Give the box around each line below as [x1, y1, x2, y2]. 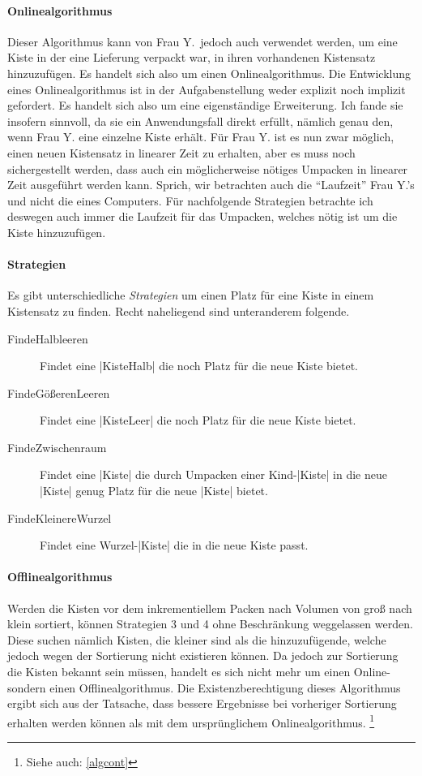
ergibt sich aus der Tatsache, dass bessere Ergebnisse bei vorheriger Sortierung [7, 695, 397, 712]
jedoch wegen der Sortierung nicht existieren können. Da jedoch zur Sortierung [7, 647, 399, 664]
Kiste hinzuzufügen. [7, 223, 106, 240]
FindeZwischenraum [7, 438, 107, 455]
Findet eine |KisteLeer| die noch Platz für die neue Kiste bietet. [40, 412, 356, 429]
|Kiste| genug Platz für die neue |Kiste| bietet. [40, 482, 268, 499]
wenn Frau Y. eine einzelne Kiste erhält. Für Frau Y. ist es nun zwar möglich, [7, 128, 394, 145]
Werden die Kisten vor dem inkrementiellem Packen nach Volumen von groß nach [7, 599, 412, 616]
